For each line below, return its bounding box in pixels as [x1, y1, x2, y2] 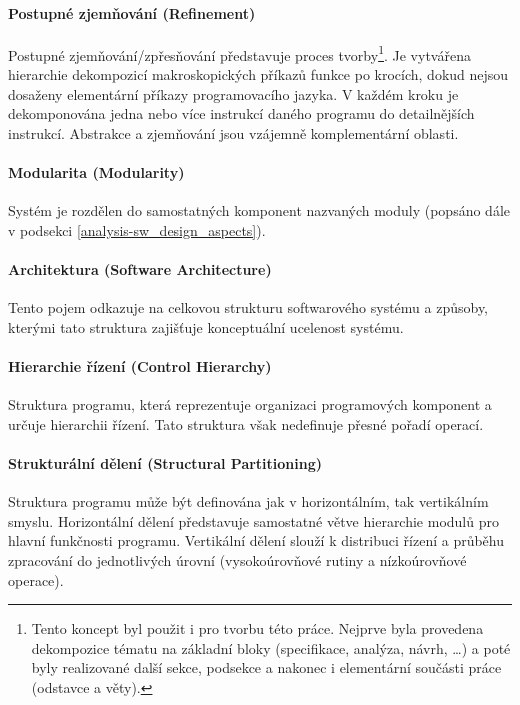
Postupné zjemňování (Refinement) [8, 2, 256, 23]
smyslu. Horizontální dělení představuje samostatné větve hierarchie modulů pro [8, 510, 499, 531]
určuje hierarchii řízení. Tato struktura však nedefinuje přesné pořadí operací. [8, 413, 484, 434]
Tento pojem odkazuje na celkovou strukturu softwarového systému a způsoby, [8, 297, 489, 318]
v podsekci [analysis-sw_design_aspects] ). [8, 219, 266, 240]
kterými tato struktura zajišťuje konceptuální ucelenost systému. [8, 316, 404, 337]
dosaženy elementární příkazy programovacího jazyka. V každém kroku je [8, 83, 459, 104]
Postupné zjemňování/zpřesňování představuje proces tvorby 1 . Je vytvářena [8, 41, 471, 65]
